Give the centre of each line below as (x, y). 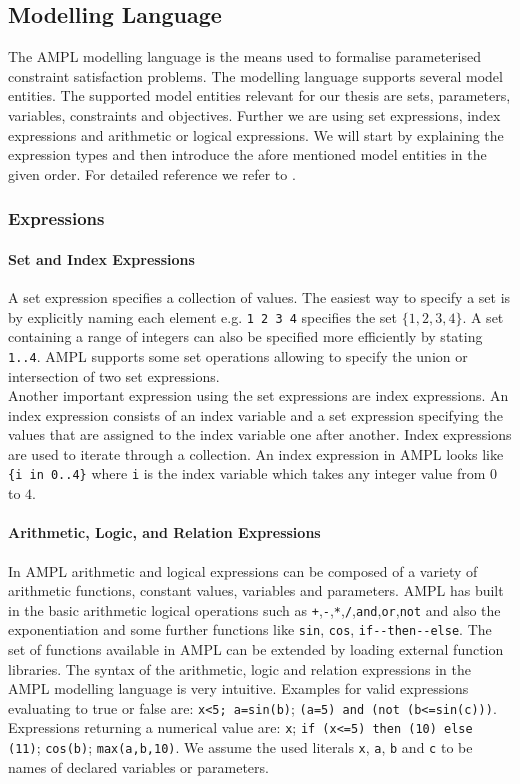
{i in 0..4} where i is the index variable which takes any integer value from (247, 473)
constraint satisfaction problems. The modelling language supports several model (255, 75)
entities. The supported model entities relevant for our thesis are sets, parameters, (259, 95)
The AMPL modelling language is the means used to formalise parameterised (244, 56)
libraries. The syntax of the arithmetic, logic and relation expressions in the (239, 668)
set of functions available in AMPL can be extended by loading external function (256, 649)
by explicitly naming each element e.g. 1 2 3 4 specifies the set (203, 316)
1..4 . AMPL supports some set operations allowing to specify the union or (238, 355)
